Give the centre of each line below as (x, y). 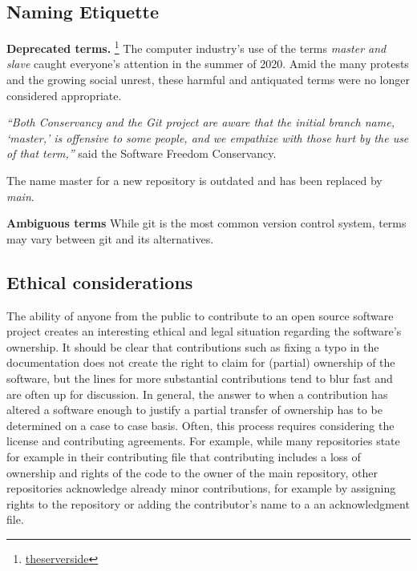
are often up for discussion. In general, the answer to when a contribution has (197, 394)
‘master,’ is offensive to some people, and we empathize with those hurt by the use (208, 137)
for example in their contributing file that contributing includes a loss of (184, 456)
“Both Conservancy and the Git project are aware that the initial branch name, (200, 122)
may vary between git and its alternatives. (110, 238)
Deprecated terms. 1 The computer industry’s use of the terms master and (196, 47)
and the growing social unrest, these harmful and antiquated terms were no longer (208, 80)
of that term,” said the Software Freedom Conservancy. (142, 153)
